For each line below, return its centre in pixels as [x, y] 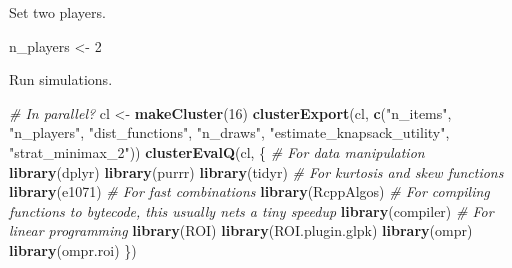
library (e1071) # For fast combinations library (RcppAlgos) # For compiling [249, 191]
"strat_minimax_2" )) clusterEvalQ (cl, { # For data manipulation [217, 151]
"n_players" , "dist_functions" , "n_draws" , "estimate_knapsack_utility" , [229, 132]
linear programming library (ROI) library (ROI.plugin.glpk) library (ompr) [241, 230]
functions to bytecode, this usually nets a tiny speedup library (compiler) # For [251, 210]
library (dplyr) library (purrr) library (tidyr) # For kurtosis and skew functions [256, 171]
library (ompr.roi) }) [73, 249]
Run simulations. [61, 79]
